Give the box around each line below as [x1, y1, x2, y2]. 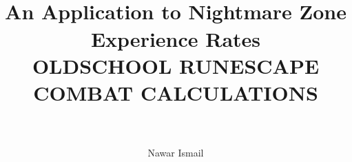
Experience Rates [90, 24, 261, 52]
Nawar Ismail [147, 145, 204, 160]
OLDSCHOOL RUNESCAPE [32, 51, 320, 79]
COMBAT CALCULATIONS [33, 78, 318, 106]
